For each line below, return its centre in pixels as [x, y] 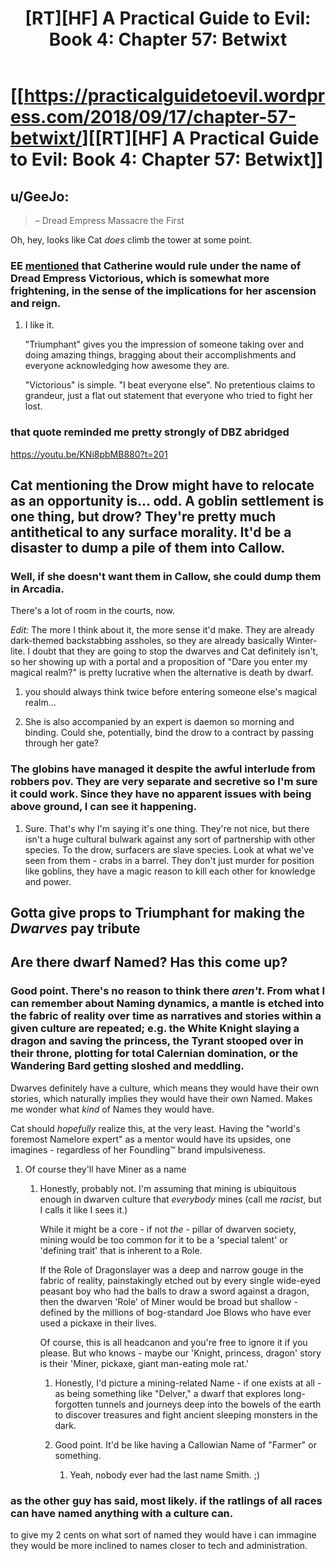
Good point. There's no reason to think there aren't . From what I [167, 991]
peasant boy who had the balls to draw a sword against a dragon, [174, 1291]
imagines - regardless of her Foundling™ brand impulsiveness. [138, 1149]
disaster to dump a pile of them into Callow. [148, 547]
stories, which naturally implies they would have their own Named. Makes [161, 1098]
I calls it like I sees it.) [83, 1209]
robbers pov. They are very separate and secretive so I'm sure [164, 782]
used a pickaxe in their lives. [98, 1323]
